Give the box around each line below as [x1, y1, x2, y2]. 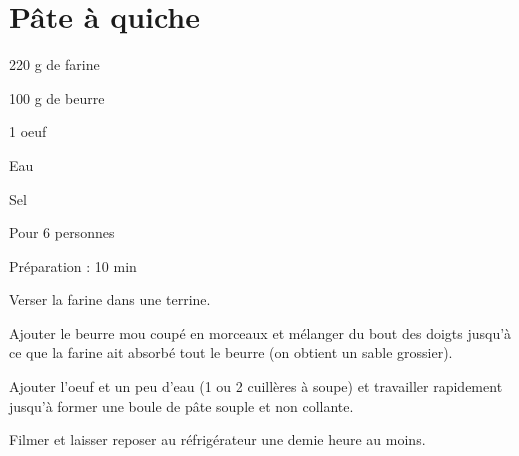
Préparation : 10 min [9, 255, 137, 276]
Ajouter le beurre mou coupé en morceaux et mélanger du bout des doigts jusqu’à [9, 322, 512, 343]
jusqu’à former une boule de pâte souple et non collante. [9, 395, 354, 416]
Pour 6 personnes [9, 222, 115, 243]
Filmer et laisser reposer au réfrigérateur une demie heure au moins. [9, 429, 426, 450]
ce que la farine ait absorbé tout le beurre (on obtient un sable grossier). [9, 342, 453, 363]
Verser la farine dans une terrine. [9, 289, 211, 310]
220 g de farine [9, 54, 100, 75]
